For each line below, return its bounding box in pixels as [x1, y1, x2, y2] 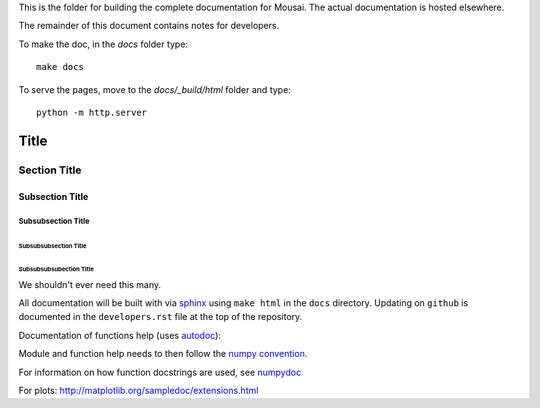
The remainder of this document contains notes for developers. [18, 20, 280, 32]
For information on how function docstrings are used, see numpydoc [18, 366, 302, 378]
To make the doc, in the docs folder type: [18, 38, 189, 50]
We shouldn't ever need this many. [18, 278, 162, 290]
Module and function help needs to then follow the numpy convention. [18, 348, 308, 360]
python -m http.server [36, 106, 148, 118]
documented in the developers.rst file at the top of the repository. [18, 311, 303, 323]
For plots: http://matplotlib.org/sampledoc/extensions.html [18, 384, 259, 396]
